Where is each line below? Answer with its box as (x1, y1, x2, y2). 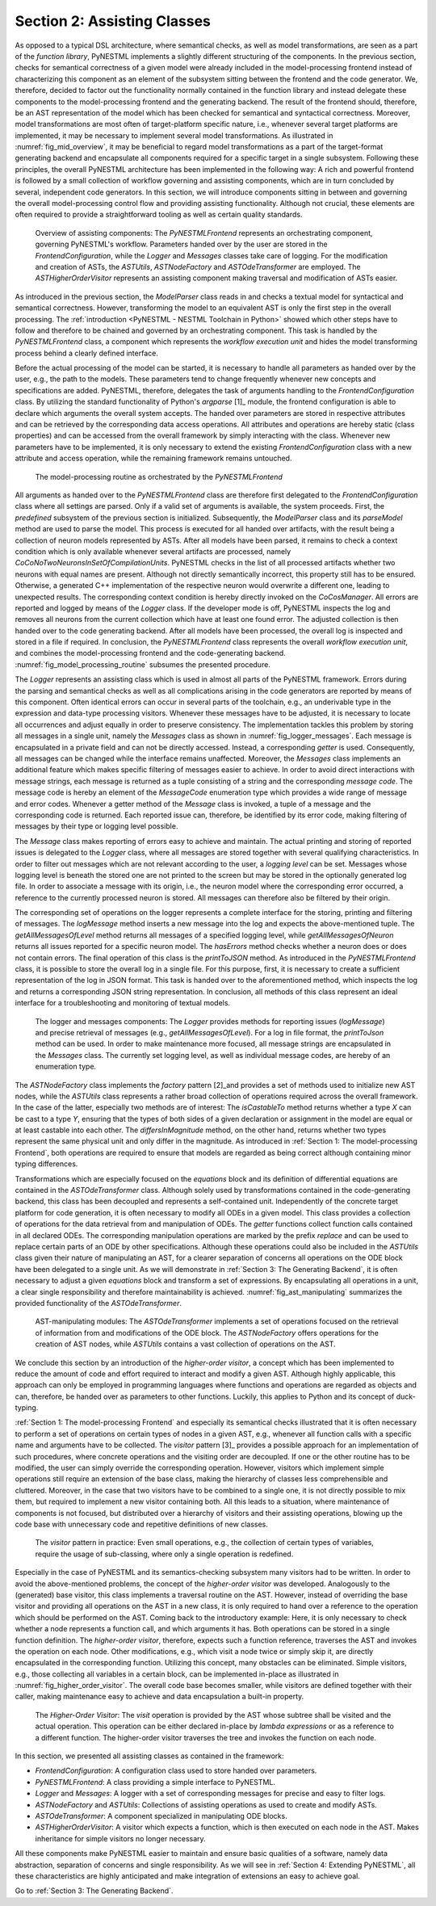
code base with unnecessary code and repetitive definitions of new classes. (15, 1519, 268, 1529)
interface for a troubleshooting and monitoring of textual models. (15, 998, 230, 1008)
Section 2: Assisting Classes (15, 12, 212, 30)
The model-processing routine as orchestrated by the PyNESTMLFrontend (35, 472, 283, 481)
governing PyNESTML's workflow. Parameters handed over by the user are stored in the (35, 239, 328, 250)
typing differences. (15, 1159, 78, 1169)
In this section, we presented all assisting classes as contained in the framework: (15, 1751, 284, 1761)
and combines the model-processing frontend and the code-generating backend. (15, 649, 286, 658)
